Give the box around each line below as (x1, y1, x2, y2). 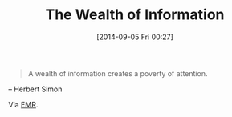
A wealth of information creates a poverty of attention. (27, 68, 208, 78)
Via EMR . (8, 99, 39, 109)
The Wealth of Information (45, 6, 225, 24)
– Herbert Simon (8, 84, 63, 94)
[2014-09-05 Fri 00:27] (96, 32, 174, 42)
